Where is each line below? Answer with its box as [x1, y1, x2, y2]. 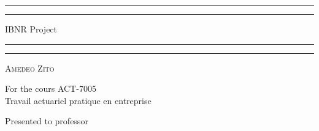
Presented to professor [5, 114, 88, 127]
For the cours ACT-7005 [5, 82, 96, 95]
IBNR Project [5, 23, 58, 35]
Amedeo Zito [5, 61, 55, 74]
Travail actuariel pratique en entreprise [5, 94, 152, 107]
